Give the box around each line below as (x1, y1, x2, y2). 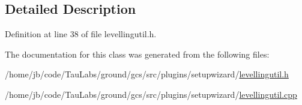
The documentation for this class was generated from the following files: (5, 47, 270, 60)
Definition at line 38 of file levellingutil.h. (5, 28, 157, 40)
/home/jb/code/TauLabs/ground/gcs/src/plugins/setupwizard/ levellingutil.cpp (5, 88, 297, 100)
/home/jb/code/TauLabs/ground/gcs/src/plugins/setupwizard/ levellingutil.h (5, 68, 289, 80)
